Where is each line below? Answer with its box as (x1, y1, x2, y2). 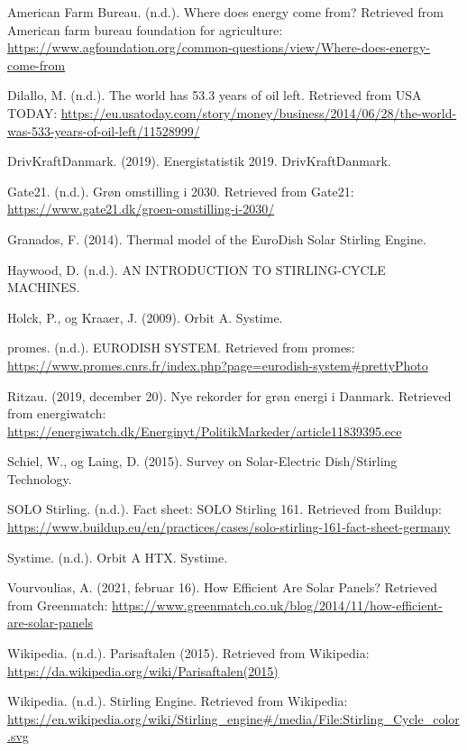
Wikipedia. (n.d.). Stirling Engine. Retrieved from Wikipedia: (7, 691, 348, 710)
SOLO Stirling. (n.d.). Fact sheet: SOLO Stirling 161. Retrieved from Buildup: (7, 499, 442, 518)
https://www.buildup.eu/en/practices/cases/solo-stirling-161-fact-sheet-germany (7, 517, 451, 536)
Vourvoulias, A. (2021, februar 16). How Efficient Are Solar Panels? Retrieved (7, 578, 437, 597)
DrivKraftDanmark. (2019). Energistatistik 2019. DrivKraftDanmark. (7, 151, 391, 170)
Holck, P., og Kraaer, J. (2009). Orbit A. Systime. (7, 307, 283, 326)
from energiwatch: (7, 404, 106, 423)
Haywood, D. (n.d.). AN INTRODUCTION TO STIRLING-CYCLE (7, 260, 386, 279)
